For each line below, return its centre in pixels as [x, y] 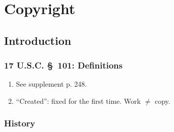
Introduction [38, 40]
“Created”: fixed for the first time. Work [78, 101]
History [20, 123]
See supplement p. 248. [51, 84]
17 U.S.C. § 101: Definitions [64, 65]
